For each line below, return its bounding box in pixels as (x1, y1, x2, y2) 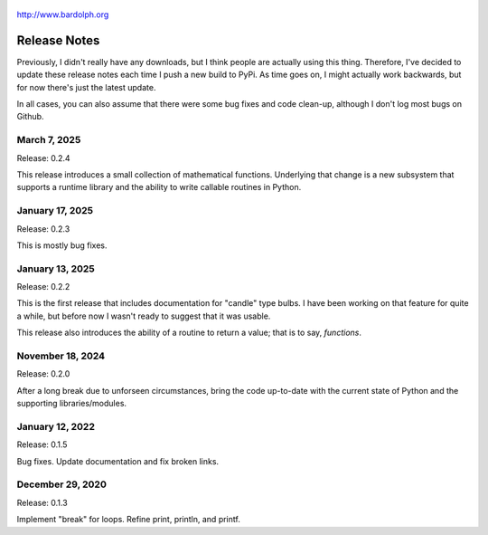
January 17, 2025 (16, 205, 94, 217)
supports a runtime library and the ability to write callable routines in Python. (16, 182, 302, 193)
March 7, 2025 (16, 134, 81, 147)
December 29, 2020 (16, 478, 108, 491)
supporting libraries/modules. (16, 398, 127, 409)
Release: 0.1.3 (16, 497, 68, 508)
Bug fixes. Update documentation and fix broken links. (16, 455, 220, 466)
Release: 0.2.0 (16, 368, 70, 379)
